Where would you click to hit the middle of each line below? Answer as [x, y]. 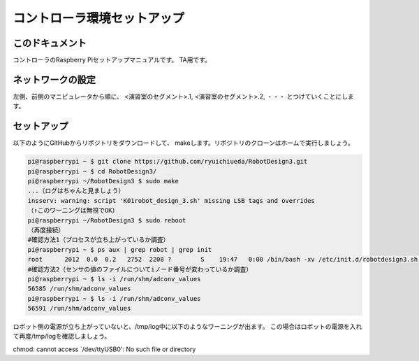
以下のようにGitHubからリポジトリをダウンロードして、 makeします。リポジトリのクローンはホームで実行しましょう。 [183, 143]
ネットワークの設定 [54, 79]
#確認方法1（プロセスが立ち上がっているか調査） [98, 240]
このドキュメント [50, 43]
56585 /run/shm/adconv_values [79, 289]
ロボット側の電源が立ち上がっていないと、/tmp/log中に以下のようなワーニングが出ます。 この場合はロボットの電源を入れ [188, 327]
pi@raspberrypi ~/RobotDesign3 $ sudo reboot [107, 220]
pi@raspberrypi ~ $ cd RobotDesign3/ [92, 171]
